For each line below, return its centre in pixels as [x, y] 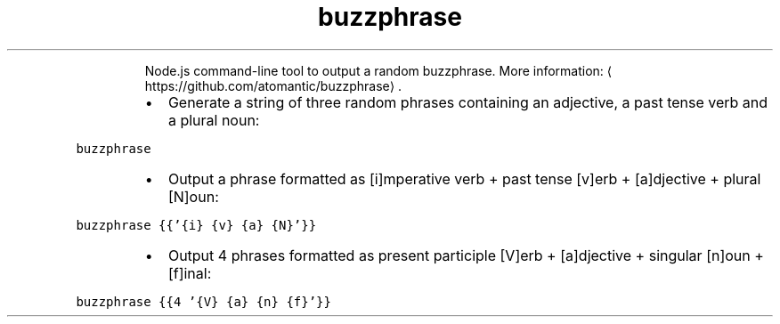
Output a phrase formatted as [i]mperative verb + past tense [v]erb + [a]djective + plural [464, 178]
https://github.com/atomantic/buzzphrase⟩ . [273, 85]
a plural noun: [214, 120]
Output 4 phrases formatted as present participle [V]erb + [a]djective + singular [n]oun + [466, 255]
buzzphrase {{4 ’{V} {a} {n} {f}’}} [203, 301]
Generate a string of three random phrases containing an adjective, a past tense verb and [468, 102]
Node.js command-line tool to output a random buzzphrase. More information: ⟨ [378, 70]
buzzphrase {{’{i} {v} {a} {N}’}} [196, 225]
